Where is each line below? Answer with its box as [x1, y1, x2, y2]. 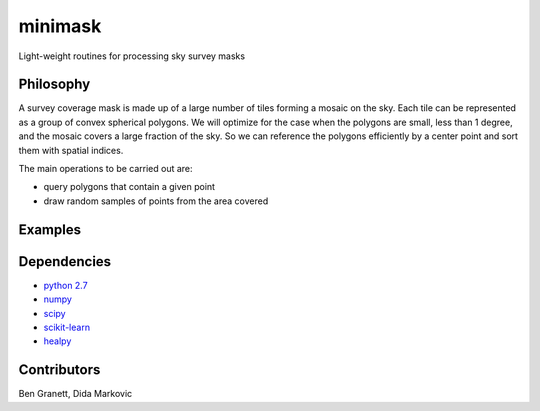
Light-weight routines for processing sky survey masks [18, 50, 245, 62]
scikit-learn [43, 321, 90, 333]
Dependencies [18, 253, 112, 270]
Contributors [18, 361, 101, 379]
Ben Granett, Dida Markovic [18, 388, 133, 400]
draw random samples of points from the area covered [43, 195, 269, 207]
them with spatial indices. [18, 144, 124, 156]
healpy [43, 335, 72, 347]
